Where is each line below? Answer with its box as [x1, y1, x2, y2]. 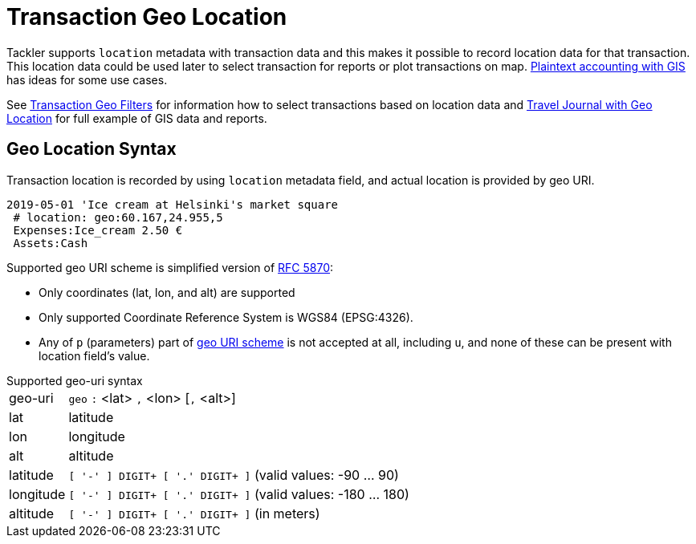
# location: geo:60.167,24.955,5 [13, 210, 223, 224]
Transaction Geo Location [6, 3, 287, 30]
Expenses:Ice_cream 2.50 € [13, 223, 183, 237]
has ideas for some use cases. [6, 72, 168, 87]
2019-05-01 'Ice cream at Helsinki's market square [6, 197, 339, 211]
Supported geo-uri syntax [6, 373, 143, 388]
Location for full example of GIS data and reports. [6, 111, 267, 125]
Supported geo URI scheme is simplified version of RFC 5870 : [6, 260, 334, 274]
